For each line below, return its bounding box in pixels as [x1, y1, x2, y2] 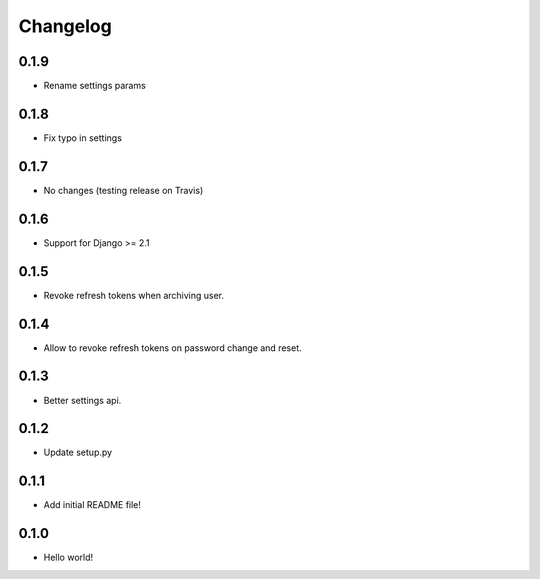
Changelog [18, 15, 112, 37]
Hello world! [43, 551, 94, 564]
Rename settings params [43, 80, 147, 92]
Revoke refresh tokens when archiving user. [43, 289, 225, 301]
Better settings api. [43, 394, 122, 406]
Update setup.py [43, 446, 113, 459]
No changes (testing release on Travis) [43, 184, 204, 196]
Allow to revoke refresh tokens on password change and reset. [43, 341, 302, 354]
